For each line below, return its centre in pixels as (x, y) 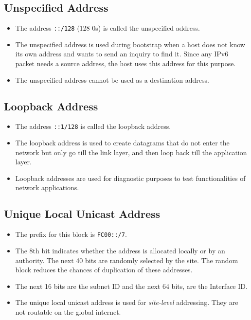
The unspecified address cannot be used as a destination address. (112, 80)
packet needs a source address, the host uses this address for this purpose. (125, 63)
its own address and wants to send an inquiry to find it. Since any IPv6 (122, 54)
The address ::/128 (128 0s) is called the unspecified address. (108, 28)
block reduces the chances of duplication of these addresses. (104, 270)
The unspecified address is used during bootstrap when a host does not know (130, 44)
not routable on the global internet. (68, 311)
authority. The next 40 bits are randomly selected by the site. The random (127, 260)
